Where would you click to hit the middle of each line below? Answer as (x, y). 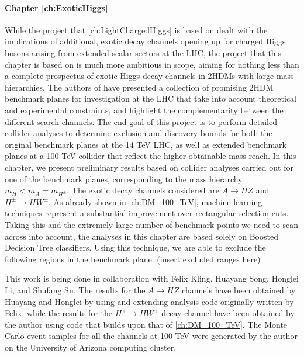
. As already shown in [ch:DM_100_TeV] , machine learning (156, 201)
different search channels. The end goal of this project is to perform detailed (141, 121)
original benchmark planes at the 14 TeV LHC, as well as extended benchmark (146, 144)
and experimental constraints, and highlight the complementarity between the (144, 110)
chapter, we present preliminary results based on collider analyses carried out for (149, 167)
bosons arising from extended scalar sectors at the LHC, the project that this (143, 52)
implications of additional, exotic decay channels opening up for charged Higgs (145, 41)
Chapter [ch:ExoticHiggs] (56, 7)
